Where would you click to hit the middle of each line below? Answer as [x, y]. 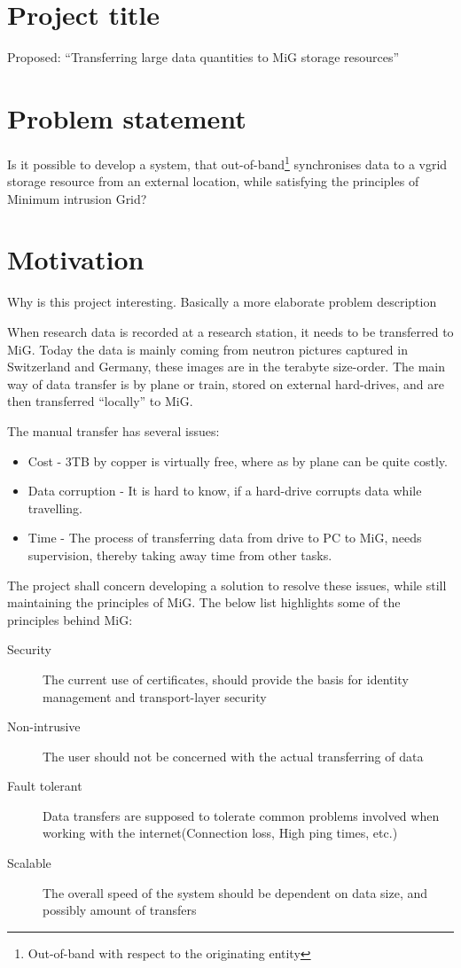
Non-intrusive [44, 726]
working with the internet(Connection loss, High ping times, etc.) [220, 833]
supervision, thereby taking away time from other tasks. [180, 554]
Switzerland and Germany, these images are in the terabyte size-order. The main [227, 367]
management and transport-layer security [155, 696]
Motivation [76, 259]
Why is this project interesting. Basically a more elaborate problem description [222, 302]
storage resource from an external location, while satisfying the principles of [213, 181]
